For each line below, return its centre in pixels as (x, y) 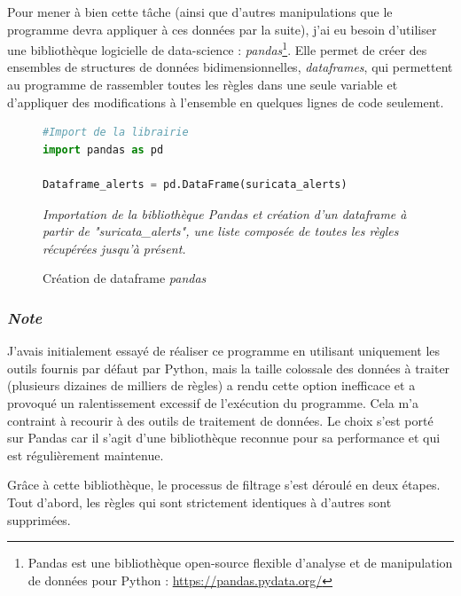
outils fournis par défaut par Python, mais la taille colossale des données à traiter (229, 368)
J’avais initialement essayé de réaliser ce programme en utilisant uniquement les (224, 351)
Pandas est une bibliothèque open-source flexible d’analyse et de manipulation (240, 563)
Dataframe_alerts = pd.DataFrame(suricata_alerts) (195, 184)
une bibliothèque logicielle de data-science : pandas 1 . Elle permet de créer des (217, 48)
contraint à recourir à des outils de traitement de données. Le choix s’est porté (220, 420)
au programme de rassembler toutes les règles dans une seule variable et (203, 85)
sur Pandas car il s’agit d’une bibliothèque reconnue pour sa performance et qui (224, 438)
